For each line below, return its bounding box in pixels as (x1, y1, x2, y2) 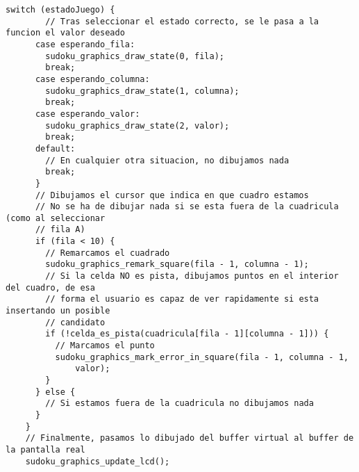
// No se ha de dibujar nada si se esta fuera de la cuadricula (35, 202, 339, 212)
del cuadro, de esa (6, 282, 95, 293)
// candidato (45, 317, 106, 327)
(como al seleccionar (6, 213, 106, 223)
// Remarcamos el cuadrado (45, 247, 170, 258)
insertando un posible (6, 306, 110, 316)
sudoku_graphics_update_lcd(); (25, 456, 170, 466)
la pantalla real (6, 444, 85, 455)
